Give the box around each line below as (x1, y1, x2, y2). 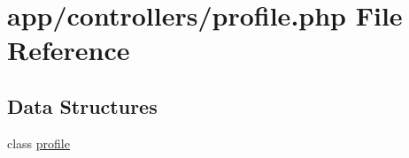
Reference (7, 32, 130, 68)
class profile (7, 133, 70, 152)
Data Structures (7, 92, 158, 119)
